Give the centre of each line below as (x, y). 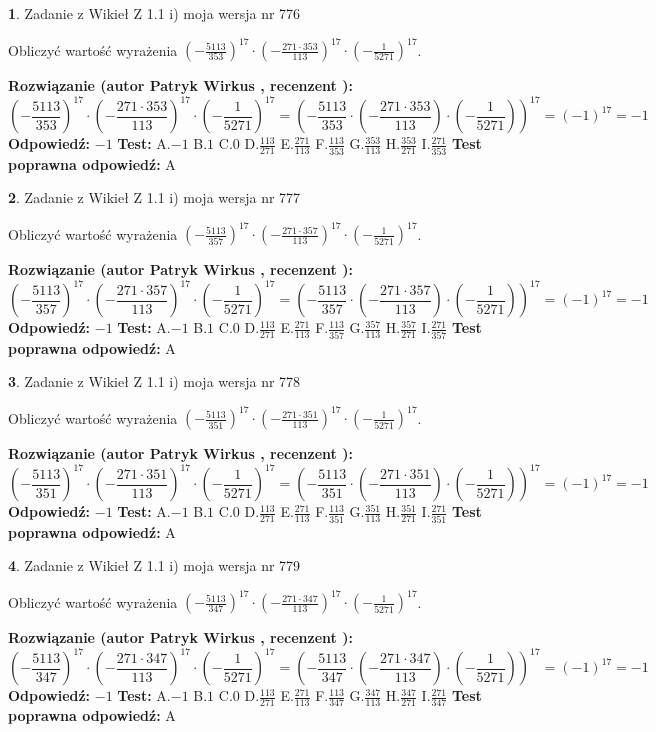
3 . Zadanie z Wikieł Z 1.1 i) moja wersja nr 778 (154, 381)
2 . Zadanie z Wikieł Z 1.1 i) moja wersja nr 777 (154, 197)
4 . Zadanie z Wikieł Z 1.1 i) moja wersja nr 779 (154, 565)
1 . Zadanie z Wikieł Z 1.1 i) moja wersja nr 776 (154, 13)
